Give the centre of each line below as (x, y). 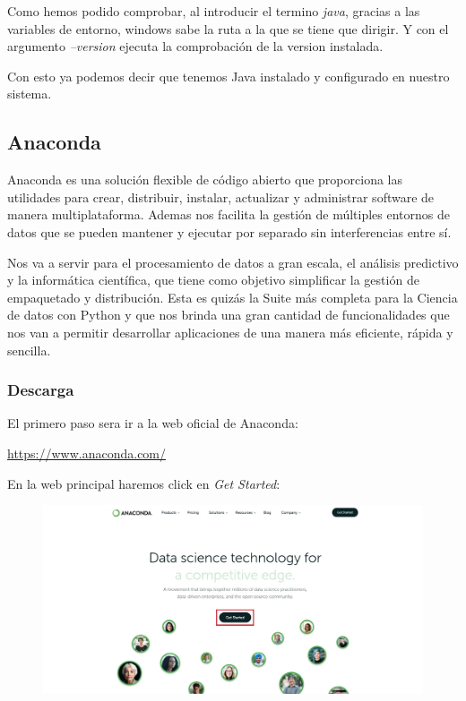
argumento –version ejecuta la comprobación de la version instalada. (195, 46)
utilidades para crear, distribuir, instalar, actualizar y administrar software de (221, 197)
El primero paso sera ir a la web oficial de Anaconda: (153, 423)
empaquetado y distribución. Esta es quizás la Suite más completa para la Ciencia (233, 297)
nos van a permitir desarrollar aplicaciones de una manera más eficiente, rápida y (230, 332)
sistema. (30, 94)
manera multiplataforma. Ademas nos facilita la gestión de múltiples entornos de (229, 214)
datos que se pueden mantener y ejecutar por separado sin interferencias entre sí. (229, 231)
